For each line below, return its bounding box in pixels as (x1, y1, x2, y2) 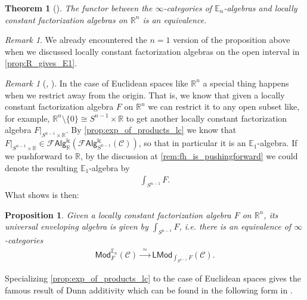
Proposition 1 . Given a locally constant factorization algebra (5, 208, 231, 221)
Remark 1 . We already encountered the (5, 33, 147, 46)
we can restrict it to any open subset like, (148, 100, 300, 113)
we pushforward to (5, 150, 73, 162)
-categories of (163, 2, 212, 14)
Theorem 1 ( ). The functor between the (5, 2, 153, 14)
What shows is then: (5, 188, 79, 201)
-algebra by (89, 161, 130, 174)
